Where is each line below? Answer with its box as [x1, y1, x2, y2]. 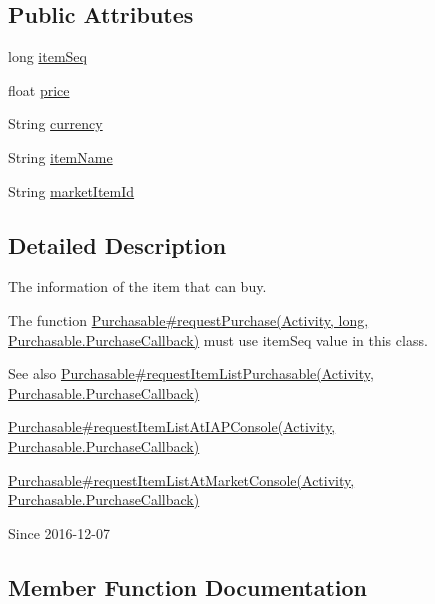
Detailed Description [8, 229, 227, 260]
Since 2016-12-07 [8, 522, 110, 543]
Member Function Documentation [8, 571, 368, 602]
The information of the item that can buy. [8, 276, 267, 297]
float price [8, 79, 70, 100]
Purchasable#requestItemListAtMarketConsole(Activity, [8, 469, 355, 490]
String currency [8, 113, 103, 134]
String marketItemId [8, 180, 135, 201]
